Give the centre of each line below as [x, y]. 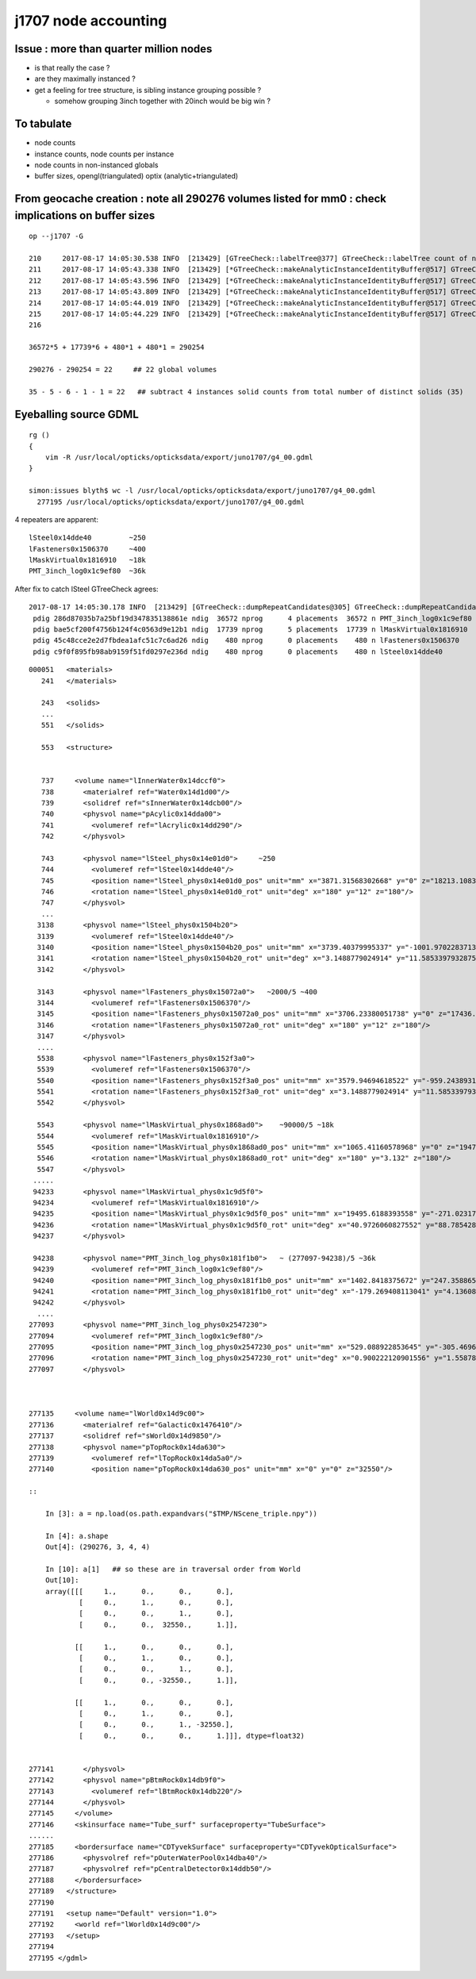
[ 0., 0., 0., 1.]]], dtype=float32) [192, 1735]
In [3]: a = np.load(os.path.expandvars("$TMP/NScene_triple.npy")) [181, 1513]
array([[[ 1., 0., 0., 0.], [139, 1591]
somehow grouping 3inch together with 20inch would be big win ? [163, 101]
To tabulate [43, 124]
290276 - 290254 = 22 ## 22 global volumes [123, 369]
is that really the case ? [72, 68]
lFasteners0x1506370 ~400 [88, 549]
